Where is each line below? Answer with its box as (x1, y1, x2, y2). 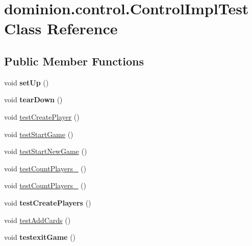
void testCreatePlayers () (4, 197, 91, 208)
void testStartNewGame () (4, 146, 87, 156)
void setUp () (4, 77, 49, 87)
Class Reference (4, 18, 118, 39)
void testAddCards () (4, 214, 71, 225)
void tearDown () (4, 94, 63, 105)
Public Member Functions (4, 53, 144, 69)
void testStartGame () (4, 128, 73, 139)
